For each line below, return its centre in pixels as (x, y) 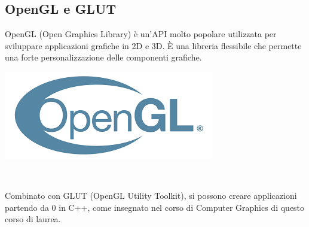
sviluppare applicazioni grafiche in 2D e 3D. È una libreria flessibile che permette (153, 45)
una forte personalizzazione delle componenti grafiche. (103, 57)
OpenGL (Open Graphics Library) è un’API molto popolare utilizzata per (141, 34)
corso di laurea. (33, 219)
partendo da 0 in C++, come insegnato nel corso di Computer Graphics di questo (155, 207)
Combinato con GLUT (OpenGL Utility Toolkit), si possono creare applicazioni (151, 196)
